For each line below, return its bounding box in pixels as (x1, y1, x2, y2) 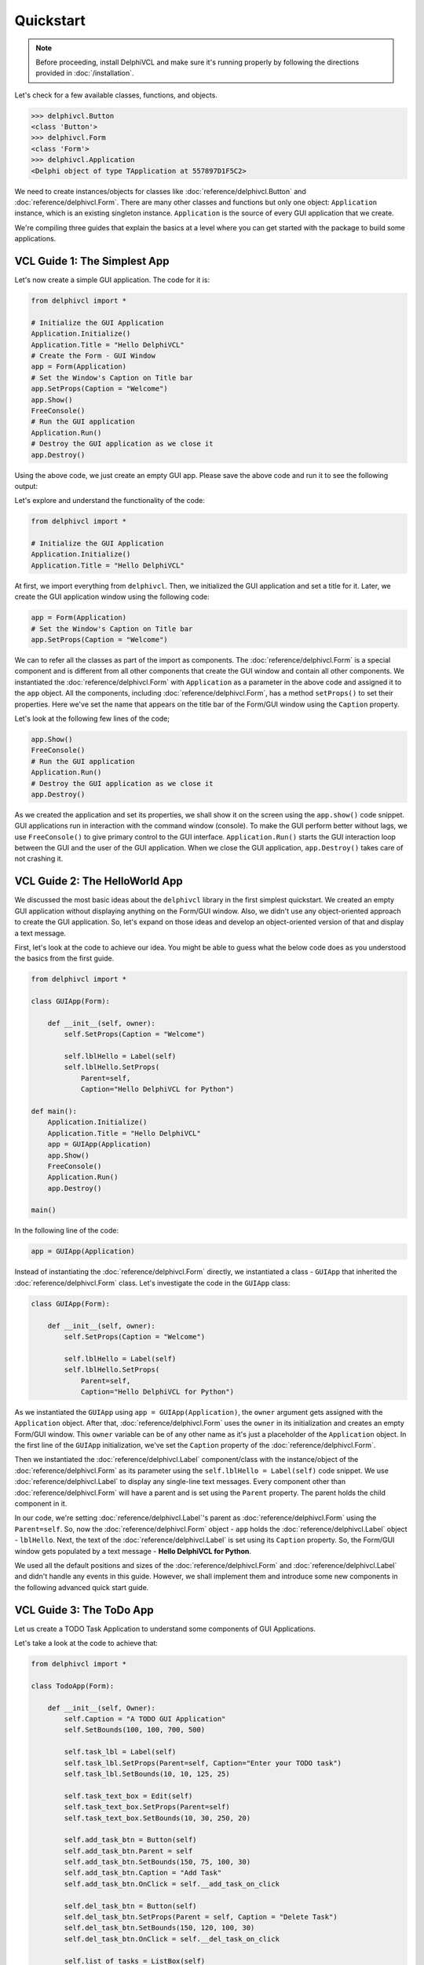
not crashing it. (14, 854, 64, 864)
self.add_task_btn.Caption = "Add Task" (64, 1868, 222, 1878)
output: (14, 481, 38, 490)
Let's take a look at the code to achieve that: (14, 1639, 159, 1648)
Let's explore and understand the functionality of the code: (14, 496, 206, 505)
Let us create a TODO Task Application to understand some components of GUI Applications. (14, 1624, 316, 1633)
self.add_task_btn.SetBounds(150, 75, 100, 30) (64, 1857, 251, 1867)
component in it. (14, 1499, 68, 1508)
